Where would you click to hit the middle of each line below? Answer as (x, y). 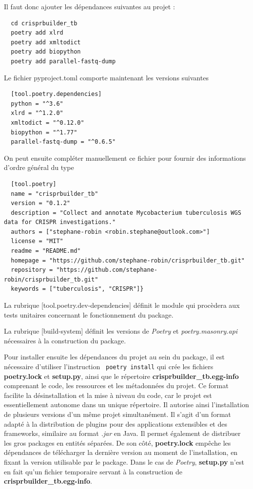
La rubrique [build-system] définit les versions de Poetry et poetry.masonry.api (121, 331)
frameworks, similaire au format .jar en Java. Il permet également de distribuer (122, 433)
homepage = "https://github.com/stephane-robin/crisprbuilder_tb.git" (128, 260)
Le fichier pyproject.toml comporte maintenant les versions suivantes (106, 77)
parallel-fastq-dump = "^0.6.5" (63, 142)
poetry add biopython (46, 52)
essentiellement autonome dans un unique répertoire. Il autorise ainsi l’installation (126, 404)
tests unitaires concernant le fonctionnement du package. (89, 314)
